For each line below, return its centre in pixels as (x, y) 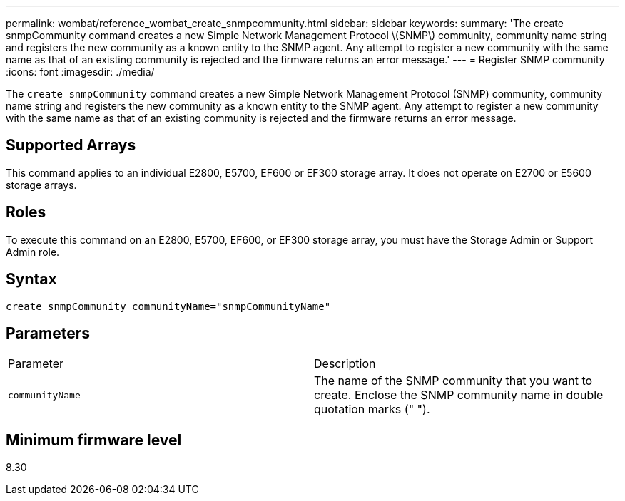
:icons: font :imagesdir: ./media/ (80, 72)
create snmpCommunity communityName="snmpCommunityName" (168, 306)
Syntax (31, 279)
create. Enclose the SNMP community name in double (459, 395)
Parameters (48, 333)
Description (345, 364)
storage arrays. (41, 185)
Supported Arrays (71, 145)
